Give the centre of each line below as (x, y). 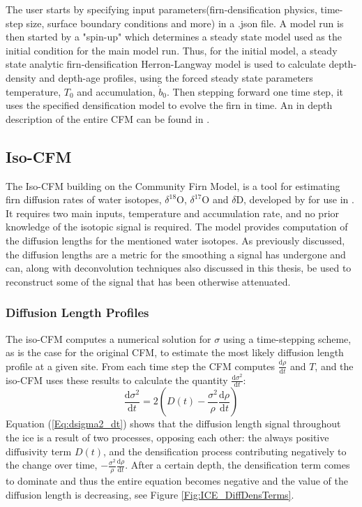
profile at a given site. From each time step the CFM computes (141, 366)
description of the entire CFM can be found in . (108, 118)
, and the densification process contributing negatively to (225, 451)
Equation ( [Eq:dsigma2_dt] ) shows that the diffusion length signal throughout (173, 424)
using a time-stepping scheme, (287, 338)
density (21, 77)
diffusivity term (39, 451)
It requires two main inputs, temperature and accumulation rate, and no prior (173, 213)
